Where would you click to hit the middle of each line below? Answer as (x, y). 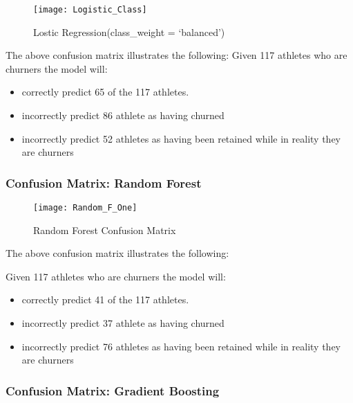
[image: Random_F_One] (85, 208)
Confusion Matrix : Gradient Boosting (113, 390)
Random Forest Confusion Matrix (105, 230)
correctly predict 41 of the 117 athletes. (105, 299)
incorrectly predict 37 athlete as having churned (123, 323)
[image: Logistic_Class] (90, 10)
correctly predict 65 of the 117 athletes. (105, 92)
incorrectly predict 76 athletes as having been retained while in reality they (181, 346)
